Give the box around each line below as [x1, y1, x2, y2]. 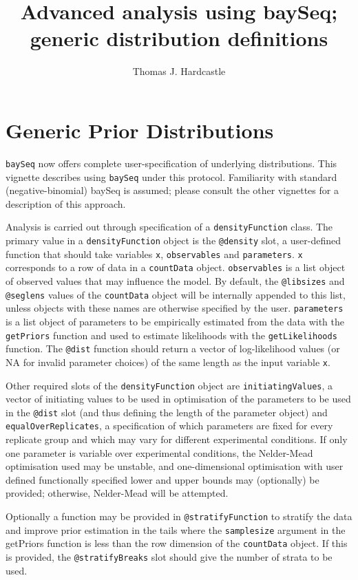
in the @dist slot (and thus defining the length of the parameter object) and [6, 405, 328, 419]
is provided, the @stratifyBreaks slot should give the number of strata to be [6, 550, 333, 563]
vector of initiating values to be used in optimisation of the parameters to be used [6, 391, 351, 406]
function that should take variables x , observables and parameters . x [6, 246, 303, 261]
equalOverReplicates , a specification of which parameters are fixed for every [6, 418, 333, 433]
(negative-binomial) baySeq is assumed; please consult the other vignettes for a [6, 183, 339, 197]
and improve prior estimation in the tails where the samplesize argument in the [6, 522, 346, 537]
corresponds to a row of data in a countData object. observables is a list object [6, 260, 346, 275]
